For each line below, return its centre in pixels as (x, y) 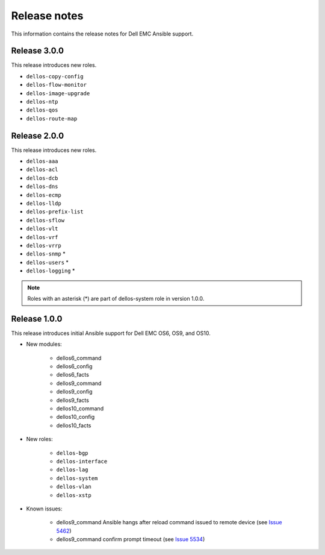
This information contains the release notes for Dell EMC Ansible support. (102, 34)
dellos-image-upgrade (58, 93)
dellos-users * (48, 262)
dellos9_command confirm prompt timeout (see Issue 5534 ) (131, 539)
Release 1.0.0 (37, 318)
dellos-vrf (42, 237)
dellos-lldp (44, 204)
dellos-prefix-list (55, 212)
